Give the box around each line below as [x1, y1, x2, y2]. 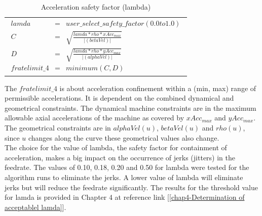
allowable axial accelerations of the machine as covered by [5, 112, 184, 123]
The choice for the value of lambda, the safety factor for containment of [5, 142, 227, 153]
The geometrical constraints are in [5, 122, 111, 133]
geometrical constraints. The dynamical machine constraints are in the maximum [5, 102, 256, 113]
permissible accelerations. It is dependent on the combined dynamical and [5, 93, 234, 103]
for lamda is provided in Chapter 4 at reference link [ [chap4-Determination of [5, 192, 245, 202]
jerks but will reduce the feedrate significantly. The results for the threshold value [5, 182, 258, 192]
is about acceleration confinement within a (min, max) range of [59, 82, 256, 93]
